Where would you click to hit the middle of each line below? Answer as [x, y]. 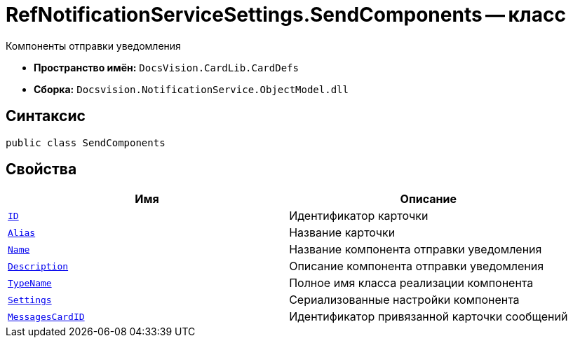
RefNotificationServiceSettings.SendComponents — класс [286, 15]
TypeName [30, 283]
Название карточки [342, 233]
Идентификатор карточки [359, 216]
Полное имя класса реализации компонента [411, 283]
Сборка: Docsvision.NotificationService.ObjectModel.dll [191, 89]
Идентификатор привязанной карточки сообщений [429, 317]
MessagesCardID [46, 316]
